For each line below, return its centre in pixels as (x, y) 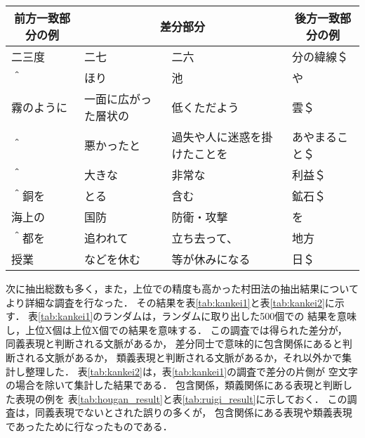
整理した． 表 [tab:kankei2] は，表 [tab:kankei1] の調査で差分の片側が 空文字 (191, 371)
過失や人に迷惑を (217, 137)
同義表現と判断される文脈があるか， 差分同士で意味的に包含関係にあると (174, 343)
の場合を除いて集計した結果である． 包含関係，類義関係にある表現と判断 (174, 385)
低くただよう (205, 107)
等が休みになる (211, 259)
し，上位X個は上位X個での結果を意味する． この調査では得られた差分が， (177, 329)
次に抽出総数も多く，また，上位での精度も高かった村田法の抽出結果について (182, 288)
